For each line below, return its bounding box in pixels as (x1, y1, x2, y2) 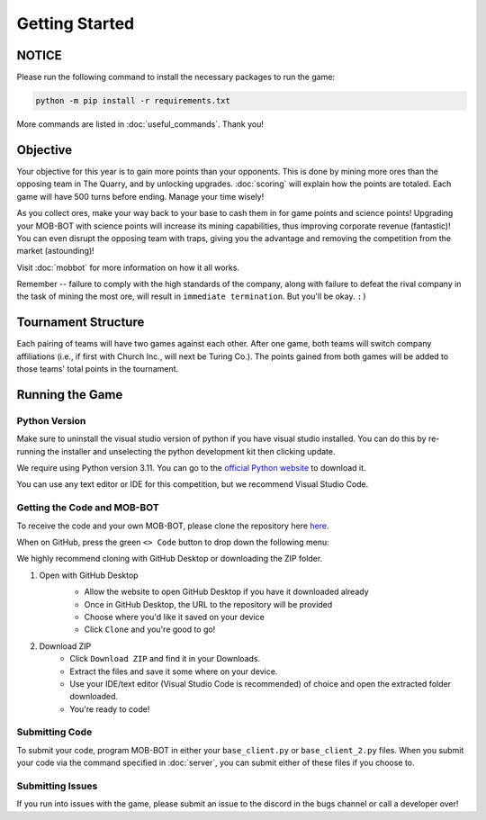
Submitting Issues (16, 779, 98, 792)
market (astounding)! (16, 246, 94, 257)
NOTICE (16, 48, 62, 63)
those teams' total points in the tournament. (16, 364, 179, 374)
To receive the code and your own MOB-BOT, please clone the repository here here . (16, 520, 329, 531)
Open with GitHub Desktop (39, 570, 139, 581)
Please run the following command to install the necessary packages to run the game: (16, 72, 336, 83)
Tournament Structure (16, 315, 145, 330)
